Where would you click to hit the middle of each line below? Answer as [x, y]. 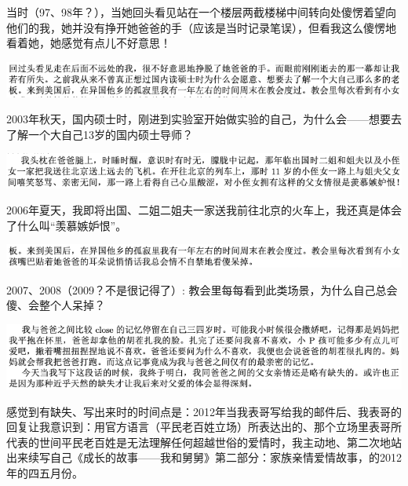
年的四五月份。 [45, 472]
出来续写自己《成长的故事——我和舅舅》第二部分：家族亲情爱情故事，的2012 [204, 457]
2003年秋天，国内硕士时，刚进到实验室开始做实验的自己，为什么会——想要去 [204, 119]
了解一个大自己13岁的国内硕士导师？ [100, 134]
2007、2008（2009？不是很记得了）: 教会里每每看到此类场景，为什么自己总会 [202, 289]
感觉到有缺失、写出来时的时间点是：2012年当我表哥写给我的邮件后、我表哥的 [204, 411]
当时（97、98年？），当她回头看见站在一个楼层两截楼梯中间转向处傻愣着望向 [201, 12]
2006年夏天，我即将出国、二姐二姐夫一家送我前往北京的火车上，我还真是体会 [204, 210]
